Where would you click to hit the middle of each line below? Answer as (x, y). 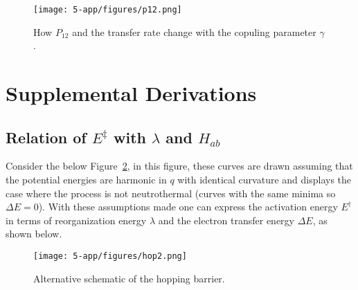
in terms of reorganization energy (76, 220)
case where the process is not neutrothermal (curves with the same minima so (171, 193)
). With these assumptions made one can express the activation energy (188, 207)
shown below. (34, 234)
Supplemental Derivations (131, 93)
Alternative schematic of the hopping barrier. (129, 278)
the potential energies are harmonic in (86, 180)
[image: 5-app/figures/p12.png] (108, 10)
